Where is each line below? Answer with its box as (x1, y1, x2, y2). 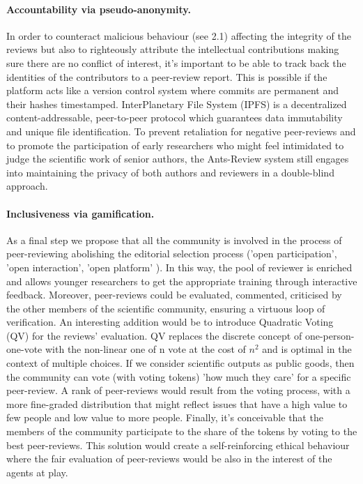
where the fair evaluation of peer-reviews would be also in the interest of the (6, 451, 332, 466)
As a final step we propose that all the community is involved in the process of (6, 232, 342, 247)
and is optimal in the (262, 342, 352, 356)
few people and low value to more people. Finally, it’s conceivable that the (6, 410, 323, 425)
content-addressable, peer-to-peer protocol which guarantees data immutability (6, 110, 343, 125)
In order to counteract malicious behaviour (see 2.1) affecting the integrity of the (6, 28, 351, 43)
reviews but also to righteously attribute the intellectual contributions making (6, 42, 339, 56)
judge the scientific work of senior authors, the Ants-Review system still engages (6, 151, 349, 166)
